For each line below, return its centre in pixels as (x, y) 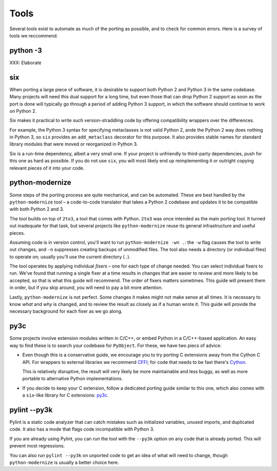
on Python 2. (23, 111)
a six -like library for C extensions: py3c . (65, 395)
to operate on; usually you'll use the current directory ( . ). (70, 257)
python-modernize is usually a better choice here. (64, 462)
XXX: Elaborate (25, 63)
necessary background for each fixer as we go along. (66, 311)
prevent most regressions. (37, 446)
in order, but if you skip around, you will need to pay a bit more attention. (86, 288)
